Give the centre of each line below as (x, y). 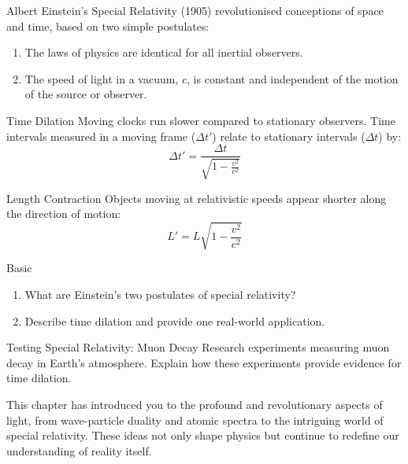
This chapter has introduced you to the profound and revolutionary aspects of (195, 404)
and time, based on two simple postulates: (108, 26)
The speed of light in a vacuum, (102, 78)
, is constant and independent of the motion (293, 78)
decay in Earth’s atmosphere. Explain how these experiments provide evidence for (204, 362)
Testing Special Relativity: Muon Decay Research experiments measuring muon (198, 347)
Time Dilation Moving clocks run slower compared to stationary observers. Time (201, 120)
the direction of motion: (64, 214)
